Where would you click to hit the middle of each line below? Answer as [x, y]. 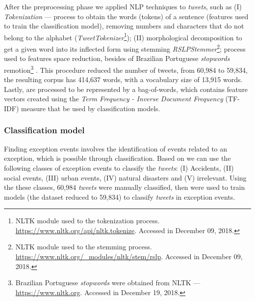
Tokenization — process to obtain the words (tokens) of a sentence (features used [126, 16]
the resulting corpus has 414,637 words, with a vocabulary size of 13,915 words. [123, 79]
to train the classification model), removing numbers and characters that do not [124, 26]
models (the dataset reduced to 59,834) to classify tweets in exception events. [120, 196]
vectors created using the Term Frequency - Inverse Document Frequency [114, 99]
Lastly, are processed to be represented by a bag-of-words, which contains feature [126, 89]
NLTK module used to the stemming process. [84, 247]
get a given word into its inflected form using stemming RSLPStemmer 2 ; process [125, 48]
